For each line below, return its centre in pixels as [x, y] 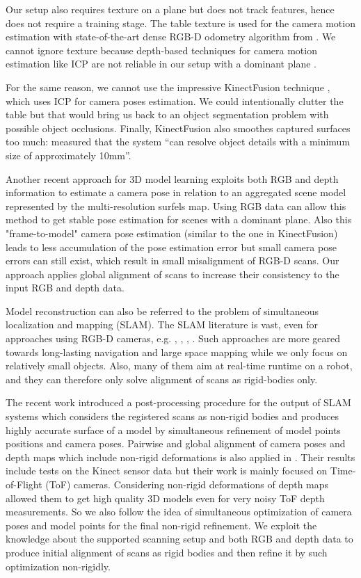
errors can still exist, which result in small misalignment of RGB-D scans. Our [173, 260]
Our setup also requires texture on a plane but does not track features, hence [170, 9]
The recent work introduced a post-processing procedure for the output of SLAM [178, 402]
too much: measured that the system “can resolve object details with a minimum [178, 142]
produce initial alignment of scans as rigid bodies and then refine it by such [167, 552]
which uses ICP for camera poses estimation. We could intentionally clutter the [175, 101]
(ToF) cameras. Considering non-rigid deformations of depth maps [187, 484]
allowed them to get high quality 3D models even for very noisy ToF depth [165, 498]
